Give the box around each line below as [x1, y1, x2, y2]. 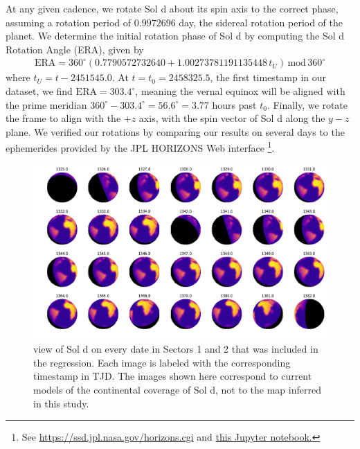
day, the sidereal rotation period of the [179, 15, 343, 29]
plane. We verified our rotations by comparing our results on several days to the [6, 124, 345, 139]
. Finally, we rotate [267, 97, 348, 112]
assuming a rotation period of [6, 15, 132, 29]
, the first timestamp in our [210, 70, 327, 85]
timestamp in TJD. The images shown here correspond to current [33, 369, 312, 383]
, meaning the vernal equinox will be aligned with [135, 84, 345, 98]
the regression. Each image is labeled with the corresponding [33, 355, 291, 369]
